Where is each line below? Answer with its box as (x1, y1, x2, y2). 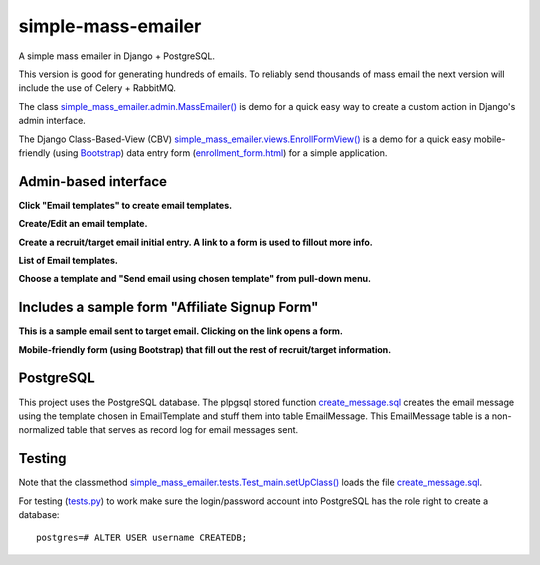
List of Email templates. (18, 254, 119, 266)
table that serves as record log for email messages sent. (66, 424, 299, 436)
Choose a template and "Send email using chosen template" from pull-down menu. (18, 273, 372, 285)
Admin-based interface (18, 173, 168, 190)
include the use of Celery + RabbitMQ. (18, 82, 177, 94)
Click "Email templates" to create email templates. (18, 199, 233, 211)
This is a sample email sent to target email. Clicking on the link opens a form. (18, 325, 344, 337)
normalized (18, 424, 65, 436)
